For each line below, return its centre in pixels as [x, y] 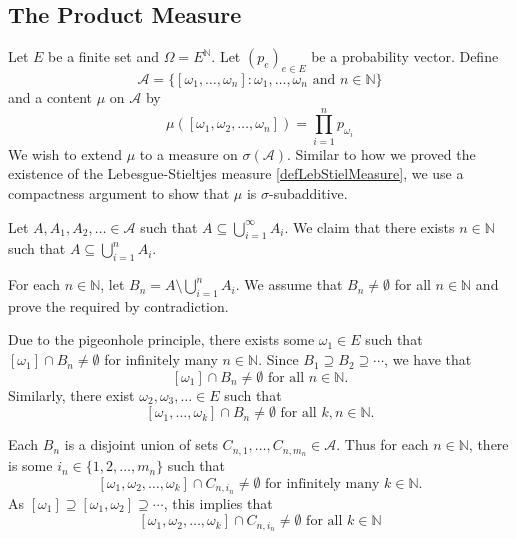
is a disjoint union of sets [141, 444]
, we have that [428, 359]
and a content [50, 97]
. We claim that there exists [369, 226]
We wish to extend [65, 153]
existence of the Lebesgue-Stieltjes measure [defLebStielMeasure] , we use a [236, 173]
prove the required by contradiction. [118, 305]
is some [30, 465]
